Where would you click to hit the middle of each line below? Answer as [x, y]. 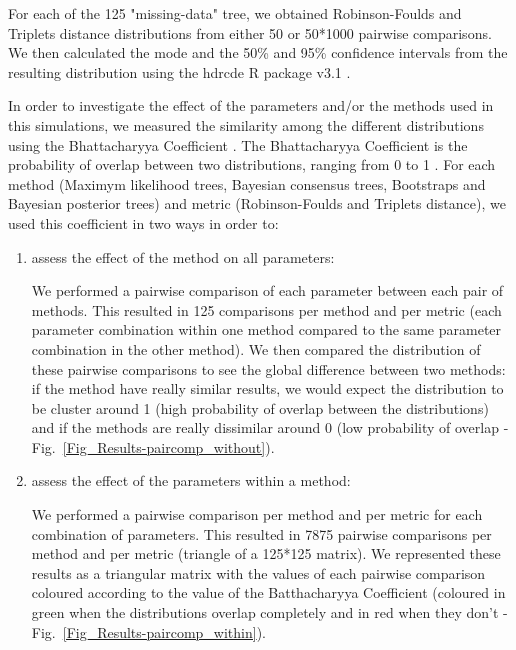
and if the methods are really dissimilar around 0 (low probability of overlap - [270, 427]
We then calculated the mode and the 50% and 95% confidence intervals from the [258, 52]
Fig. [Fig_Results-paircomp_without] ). [153, 446]
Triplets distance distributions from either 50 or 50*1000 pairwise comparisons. [250, 32]
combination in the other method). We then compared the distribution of [256, 348]
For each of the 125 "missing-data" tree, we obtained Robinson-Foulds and [235, 13]
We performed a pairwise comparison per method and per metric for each [257, 514]
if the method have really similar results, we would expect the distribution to [267, 388]
